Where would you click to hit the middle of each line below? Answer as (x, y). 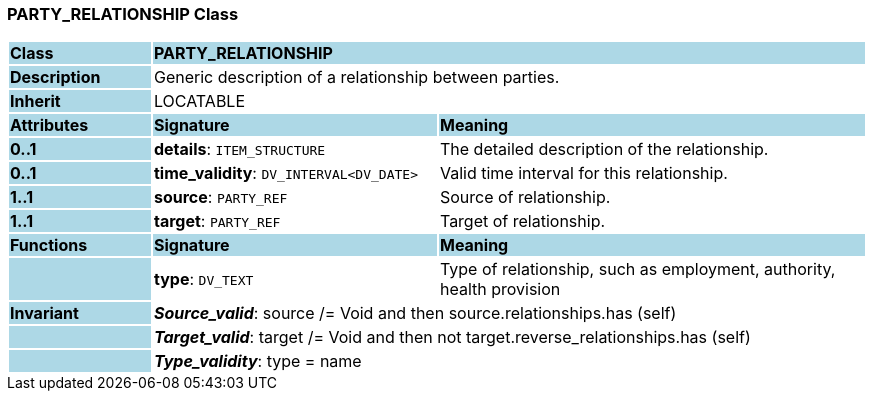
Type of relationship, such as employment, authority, (637, 269)
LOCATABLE (199, 101)
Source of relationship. (525, 197)
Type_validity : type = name (257, 361)
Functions (49, 245)
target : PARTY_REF (217, 221)
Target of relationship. (522, 221)
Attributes (49, 125)
